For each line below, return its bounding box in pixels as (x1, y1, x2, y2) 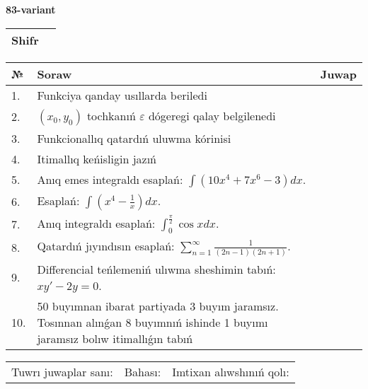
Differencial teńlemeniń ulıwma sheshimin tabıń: (37, 260, 276, 277)
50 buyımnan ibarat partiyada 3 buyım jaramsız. (37, 297, 279, 314)
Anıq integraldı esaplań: (37, 214, 156, 231)
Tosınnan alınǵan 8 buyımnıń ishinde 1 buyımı (37, 313, 268, 330)
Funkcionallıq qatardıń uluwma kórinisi (37, 129, 231, 146)
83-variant (6, 2, 56, 16)
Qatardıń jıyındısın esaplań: (37, 237, 175, 254)
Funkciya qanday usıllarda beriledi (37, 86, 207, 103)
